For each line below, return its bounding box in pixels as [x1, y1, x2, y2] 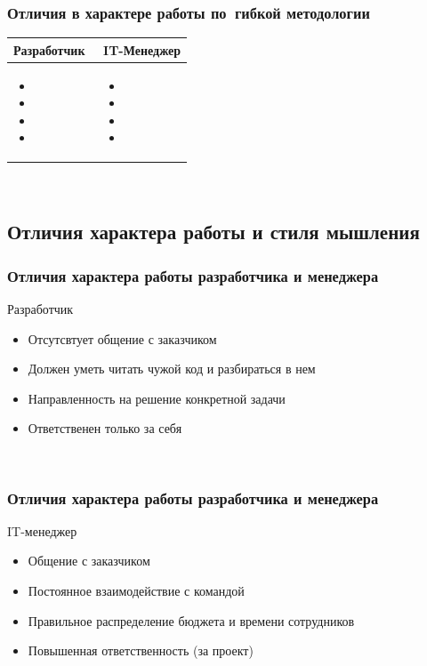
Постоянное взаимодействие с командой [28, 582, 245, 599]
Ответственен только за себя [28, 419, 182, 437]
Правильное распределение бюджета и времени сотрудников [28, 611, 355, 630]
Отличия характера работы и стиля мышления [7, 218, 420, 245]
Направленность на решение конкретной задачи [28, 389, 286, 407]
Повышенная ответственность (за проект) [28, 641, 254, 660]
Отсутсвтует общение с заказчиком [28, 329, 217, 348]
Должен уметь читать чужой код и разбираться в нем [28, 359, 316, 378]
